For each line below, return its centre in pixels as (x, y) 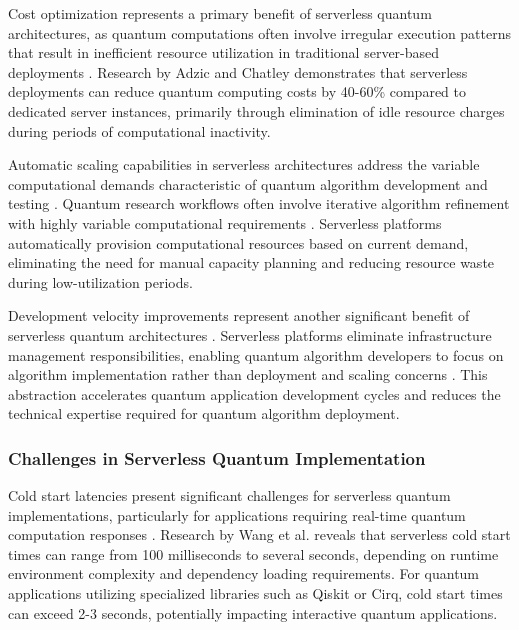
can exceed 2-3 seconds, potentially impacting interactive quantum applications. (253, 612)
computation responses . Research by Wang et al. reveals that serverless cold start (259, 534)
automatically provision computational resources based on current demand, (238, 242)
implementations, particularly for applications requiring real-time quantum (237, 514)
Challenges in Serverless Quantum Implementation (217, 457)
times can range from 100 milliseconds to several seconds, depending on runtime (253, 553)
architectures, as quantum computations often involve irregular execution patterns (260, 32)
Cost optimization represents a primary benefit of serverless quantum (220, 13)
